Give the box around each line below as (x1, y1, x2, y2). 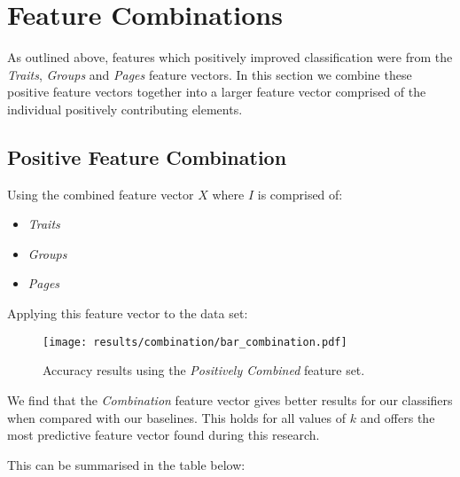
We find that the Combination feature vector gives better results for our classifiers (7, 390, 453, 409)
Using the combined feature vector (7, 184, 194, 203)
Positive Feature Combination (7, 143, 287, 170)
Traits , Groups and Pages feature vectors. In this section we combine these (7, 65, 412, 83)
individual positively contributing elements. (7, 99, 243, 118)
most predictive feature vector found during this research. (7, 426, 320, 444)
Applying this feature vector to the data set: (7, 304, 248, 323)
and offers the (360, 408, 435, 426)
